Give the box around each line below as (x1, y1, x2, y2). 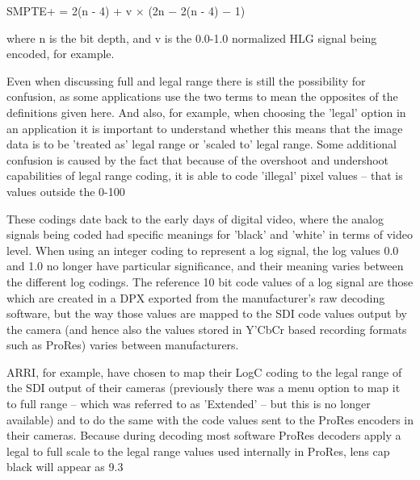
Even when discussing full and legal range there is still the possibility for (6, 72, 366, 89)
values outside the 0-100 (6, 182, 125, 199)
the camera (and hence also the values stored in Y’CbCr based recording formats (6, 320, 407, 337)
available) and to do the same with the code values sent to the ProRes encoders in (6, 411, 414, 428)
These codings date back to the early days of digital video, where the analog (6, 210, 384, 227)
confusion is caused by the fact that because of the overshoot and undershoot (6, 151, 389, 168)
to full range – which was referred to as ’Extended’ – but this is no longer (6, 395, 371, 412)
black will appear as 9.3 (6, 458, 124, 475)
